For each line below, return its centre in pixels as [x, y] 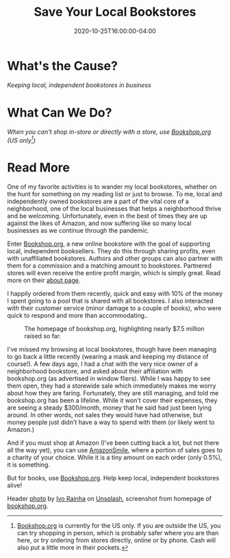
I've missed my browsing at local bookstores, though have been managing [112, 349]
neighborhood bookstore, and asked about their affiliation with [95, 371]
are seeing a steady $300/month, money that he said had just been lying [110, 408]
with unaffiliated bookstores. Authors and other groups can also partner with [115, 259]
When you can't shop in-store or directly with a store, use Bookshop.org [109, 132]
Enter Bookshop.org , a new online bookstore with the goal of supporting [109, 244]
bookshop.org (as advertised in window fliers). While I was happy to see [109, 379]
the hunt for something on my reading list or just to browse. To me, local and [115, 194]
